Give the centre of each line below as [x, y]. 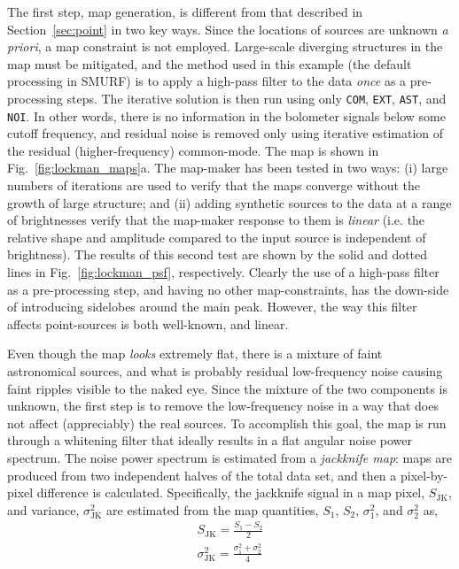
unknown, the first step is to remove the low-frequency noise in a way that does [223, 406]
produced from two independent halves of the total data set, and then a [202, 475]
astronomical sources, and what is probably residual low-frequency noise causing [225, 371]
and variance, [43, 509]
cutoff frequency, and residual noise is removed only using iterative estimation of [226, 133]
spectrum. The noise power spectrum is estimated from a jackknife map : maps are [229, 457]
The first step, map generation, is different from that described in [185, 12]
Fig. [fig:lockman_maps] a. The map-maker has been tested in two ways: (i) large [228, 168]
